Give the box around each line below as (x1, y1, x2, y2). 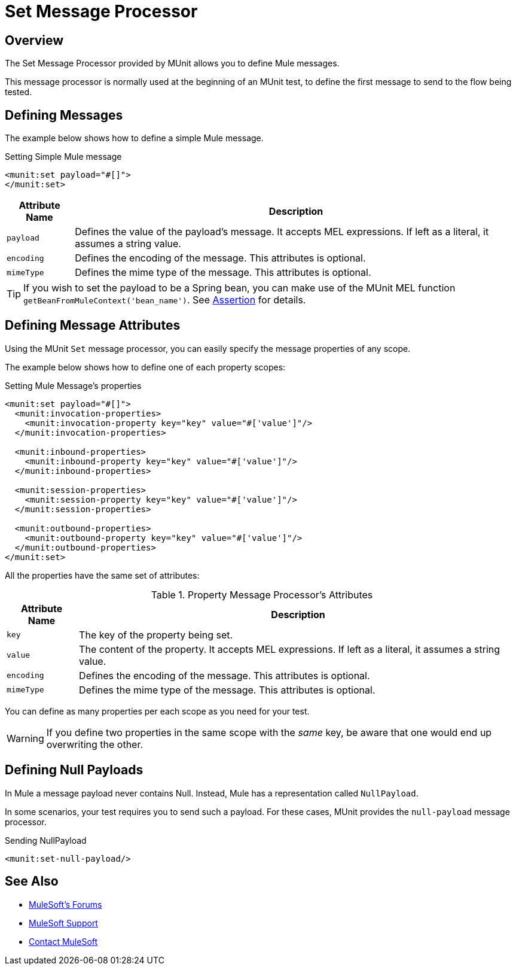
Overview (5, 32, 64, 48)
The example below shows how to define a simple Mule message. (5, 133, 264, 144)
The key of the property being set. (79, 628, 233, 641)
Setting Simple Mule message (5, 151, 122, 162)
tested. (5, 87, 32, 98)
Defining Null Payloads (5, 762, 143, 778)
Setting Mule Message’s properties (5, 380, 142, 391)
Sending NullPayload (5, 835, 87, 846)
